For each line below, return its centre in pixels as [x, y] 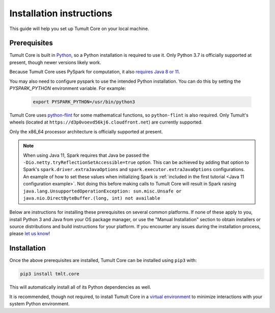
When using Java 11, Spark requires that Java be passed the [86, 155]
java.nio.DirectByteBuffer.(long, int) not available [92, 198]
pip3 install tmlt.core [50, 274]
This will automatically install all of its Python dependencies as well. [80, 287]
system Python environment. [39, 304]
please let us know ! [30, 234]
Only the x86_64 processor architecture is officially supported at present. [86, 131]
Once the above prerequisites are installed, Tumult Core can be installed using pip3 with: [103, 260]
